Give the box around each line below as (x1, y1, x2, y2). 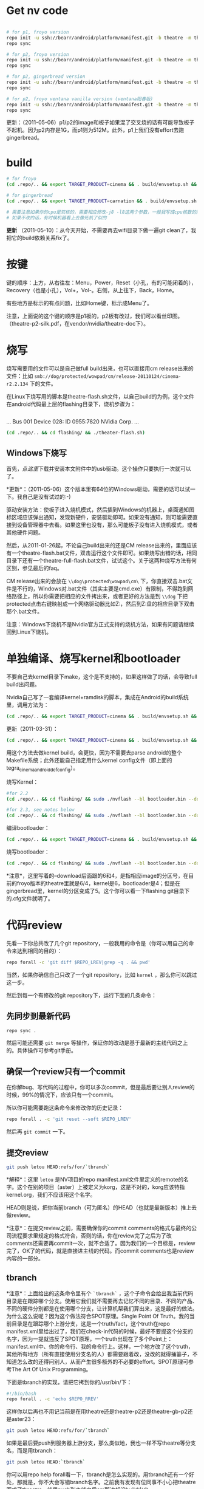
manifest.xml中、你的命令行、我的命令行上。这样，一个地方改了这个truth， (6, 1343, 194, 1350)
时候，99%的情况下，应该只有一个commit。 (6, 1091, 117, 1098)
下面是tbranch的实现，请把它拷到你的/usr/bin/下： (6, 1378, 132, 1386)
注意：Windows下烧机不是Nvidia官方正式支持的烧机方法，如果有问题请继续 (6, 621, 194, 628)
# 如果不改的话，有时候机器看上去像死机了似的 (6, 214, 107, 221)
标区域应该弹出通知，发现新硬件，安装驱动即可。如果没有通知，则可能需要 (6, 514, 192, 521)
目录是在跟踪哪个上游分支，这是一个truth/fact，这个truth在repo (11, 1320, 170, 1327)
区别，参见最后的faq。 (6, 564, 63, 572)
